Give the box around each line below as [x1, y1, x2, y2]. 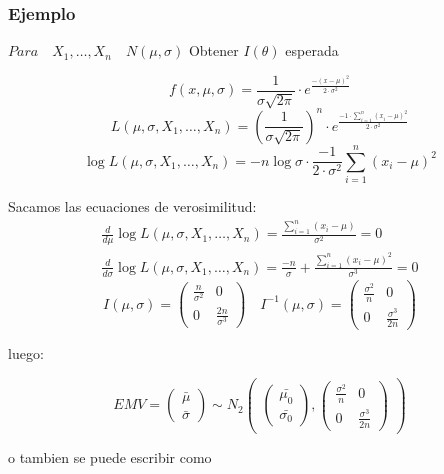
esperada [285, 40, 339, 61]
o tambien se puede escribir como [8, 446, 212, 467]
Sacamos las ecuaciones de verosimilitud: [8, 195, 257, 216]
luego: [8, 343, 44, 364]
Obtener [188, 40, 239, 61]
